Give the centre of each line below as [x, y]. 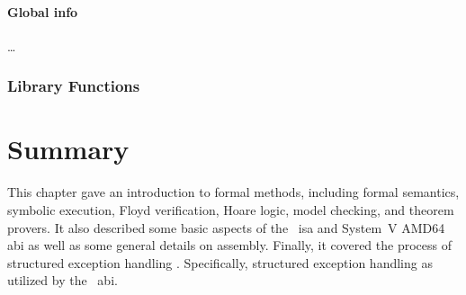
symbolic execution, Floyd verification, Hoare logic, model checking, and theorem [231, 209]
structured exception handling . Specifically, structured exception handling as [220, 262]
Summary [68, 149]
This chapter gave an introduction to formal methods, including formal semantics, [233, 192]
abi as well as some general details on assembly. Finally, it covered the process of [229, 245]
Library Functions [74, 86]
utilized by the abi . [63, 280]
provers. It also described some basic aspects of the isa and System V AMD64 [226, 227]
